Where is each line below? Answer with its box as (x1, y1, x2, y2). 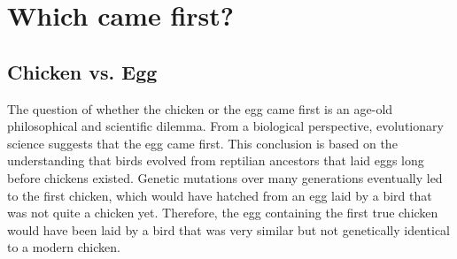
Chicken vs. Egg (7, 57, 158, 85)
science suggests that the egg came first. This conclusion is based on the (7, 133, 398, 152)
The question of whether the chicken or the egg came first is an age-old (7, 99, 393, 118)
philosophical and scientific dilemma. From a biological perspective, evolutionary (7, 117, 444, 135)
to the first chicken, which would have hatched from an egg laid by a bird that (7, 186, 432, 204)
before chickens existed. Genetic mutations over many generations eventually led (7, 168, 443, 187)
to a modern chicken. (7, 238, 120, 256)
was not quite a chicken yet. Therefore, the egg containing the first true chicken (7, 203, 438, 222)
